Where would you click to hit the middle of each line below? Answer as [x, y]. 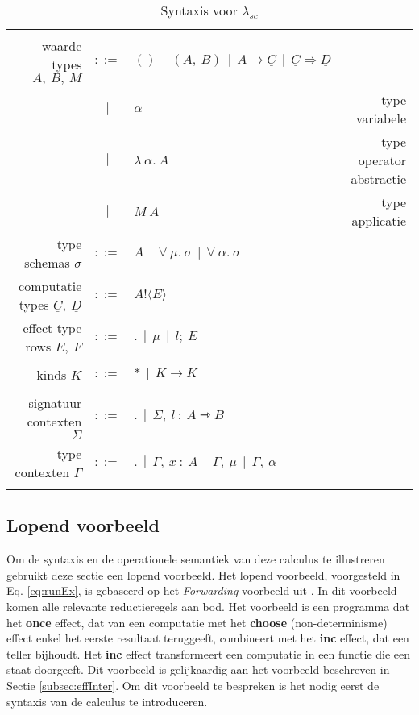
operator [382, 160]
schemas [47, 262]
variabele [381, 118]
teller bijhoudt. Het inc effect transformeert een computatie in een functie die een [209, 653]
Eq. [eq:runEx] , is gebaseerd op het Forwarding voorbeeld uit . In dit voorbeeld [202, 590]
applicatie [379, 220]
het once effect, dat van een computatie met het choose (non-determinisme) [197, 622]
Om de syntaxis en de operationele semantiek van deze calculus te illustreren [196, 559]
